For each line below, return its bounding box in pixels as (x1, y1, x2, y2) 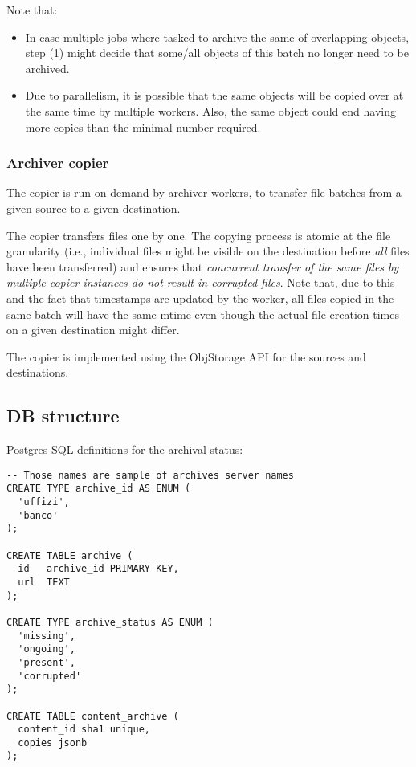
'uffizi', (18, 496, 70, 508)
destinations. (6, 364, 69, 381)
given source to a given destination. (6, 199, 181, 216)
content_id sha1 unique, (18, 724, 150, 736)
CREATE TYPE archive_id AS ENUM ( (6, 483, 191, 495)
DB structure (6, 403, 120, 428)
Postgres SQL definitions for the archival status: (6, 441, 243, 458)
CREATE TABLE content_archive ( (6, 710, 179, 722)
